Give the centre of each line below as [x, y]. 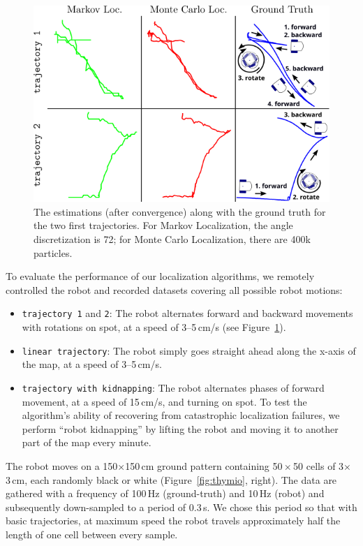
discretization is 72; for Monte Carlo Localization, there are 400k [172, 239]
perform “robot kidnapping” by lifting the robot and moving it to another [180, 428]
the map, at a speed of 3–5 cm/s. [92, 364]
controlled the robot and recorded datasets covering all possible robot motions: [174, 289]
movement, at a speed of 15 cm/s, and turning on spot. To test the [164, 401]
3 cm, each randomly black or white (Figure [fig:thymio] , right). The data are [171, 479]
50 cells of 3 [319, 465]
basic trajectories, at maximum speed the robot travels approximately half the [173, 521]
